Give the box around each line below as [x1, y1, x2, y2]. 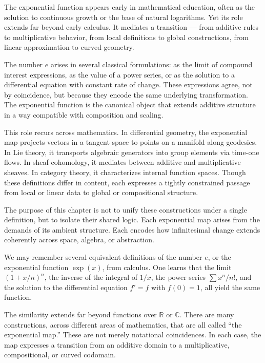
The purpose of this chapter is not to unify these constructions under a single [4, 204, 247, 215]
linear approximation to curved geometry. [4, 42, 134, 52]
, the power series [151, 272, 206, 282]
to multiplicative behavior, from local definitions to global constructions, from [4, 31, 249, 42]
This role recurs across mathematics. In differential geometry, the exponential [4, 126, 248, 137]
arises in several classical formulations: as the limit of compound [50, 59, 253, 69]
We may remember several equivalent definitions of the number [4, 252, 202, 262]
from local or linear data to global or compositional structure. [4, 187, 198, 198]
